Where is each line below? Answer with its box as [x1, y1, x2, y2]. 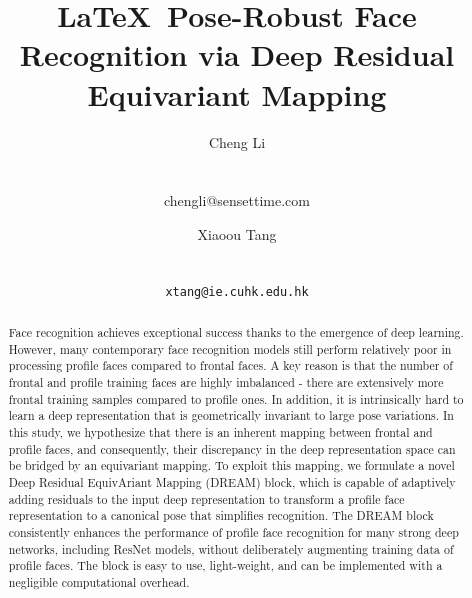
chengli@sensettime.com [164, 190, 310, 211]
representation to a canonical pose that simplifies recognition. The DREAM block [8, 507, 434, 524]
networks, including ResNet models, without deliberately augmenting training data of [8, 540, 454, 557]
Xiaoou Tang [197, 223, 277, 244]
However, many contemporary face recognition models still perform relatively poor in [8, 340, 452, 357]
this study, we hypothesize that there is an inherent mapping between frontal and [8, 424, 433, 441]
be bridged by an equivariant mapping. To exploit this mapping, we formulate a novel [8, 457, 455, 474]
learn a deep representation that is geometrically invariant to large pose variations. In [8, 407, 454, 424]
